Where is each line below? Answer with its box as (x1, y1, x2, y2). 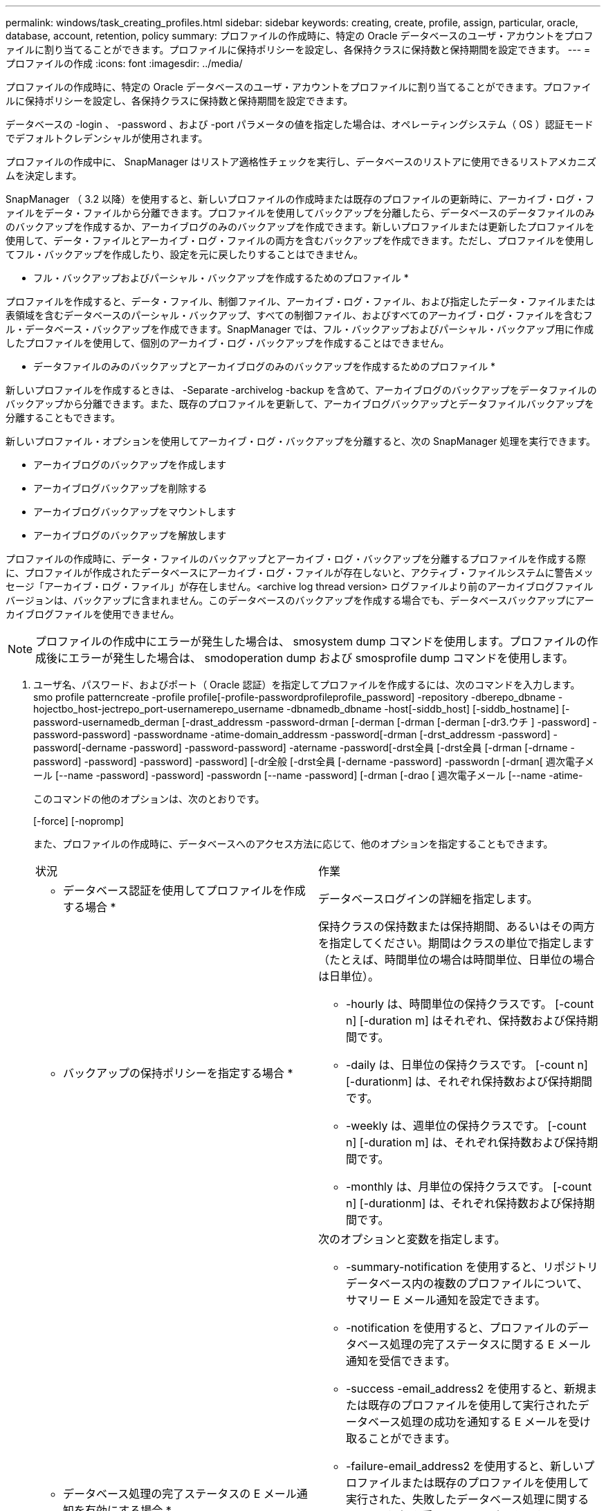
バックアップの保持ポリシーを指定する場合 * (63, 1066, 293, 1080)
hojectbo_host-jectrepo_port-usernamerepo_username (33, 703, 284, 715)
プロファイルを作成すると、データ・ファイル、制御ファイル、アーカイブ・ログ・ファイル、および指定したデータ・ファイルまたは (6, 295, 596, 307)
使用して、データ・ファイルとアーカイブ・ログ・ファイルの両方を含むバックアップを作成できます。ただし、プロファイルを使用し (6, 235, 594, 246)
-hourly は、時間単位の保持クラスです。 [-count (346, 997, 594, 1011)
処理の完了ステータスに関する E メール (389, 1337, 591, 1351)
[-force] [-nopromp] (33, 815, 124, 827)
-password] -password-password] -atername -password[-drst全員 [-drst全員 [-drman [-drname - (129, 742, 575, 753)
